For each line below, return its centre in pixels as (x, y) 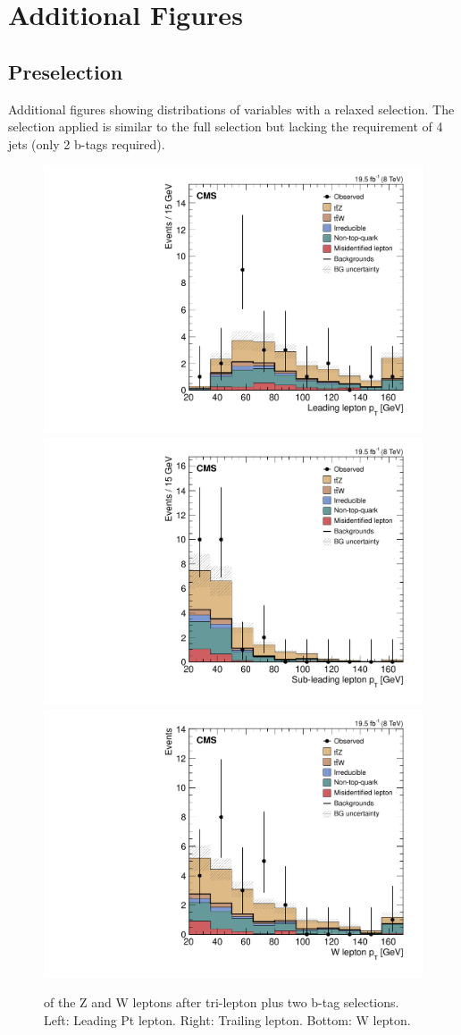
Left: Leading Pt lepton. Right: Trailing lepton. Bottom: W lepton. (227, 1019)
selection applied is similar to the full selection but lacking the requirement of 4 (226, 126)
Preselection (66, 71)
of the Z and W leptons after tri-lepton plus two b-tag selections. (222, 1002)
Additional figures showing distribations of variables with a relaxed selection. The (231, 109)
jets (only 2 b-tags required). (87, 143)
